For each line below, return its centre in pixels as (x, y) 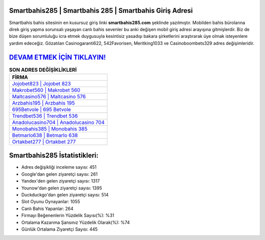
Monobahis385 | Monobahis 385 (50, 129)
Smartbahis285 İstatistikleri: (54, 156)
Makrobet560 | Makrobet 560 (46, 90)
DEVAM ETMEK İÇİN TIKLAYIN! (57, 57)
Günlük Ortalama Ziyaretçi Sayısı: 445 (60, 229)
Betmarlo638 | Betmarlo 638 (45, 135)
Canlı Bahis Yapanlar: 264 (47, 209)
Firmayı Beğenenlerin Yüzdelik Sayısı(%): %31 (68, 215)
